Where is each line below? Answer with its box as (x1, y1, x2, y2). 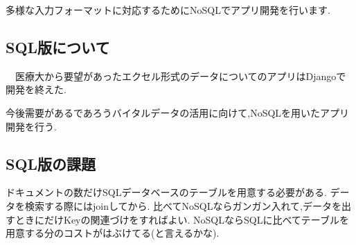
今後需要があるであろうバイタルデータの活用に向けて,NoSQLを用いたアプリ (6, 105, 350, 119)
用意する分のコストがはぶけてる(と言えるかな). (6, 226, 220, 240)
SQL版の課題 (6, 153, 96, 174)
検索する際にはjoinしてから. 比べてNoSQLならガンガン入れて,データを (24, 198, 341, 213)
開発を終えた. (6, 82, 66, 97)
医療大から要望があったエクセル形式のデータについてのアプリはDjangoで (15, 68, 346, 83)
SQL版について (6, 36, 110, 57)
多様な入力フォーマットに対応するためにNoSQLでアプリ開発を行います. (6, 3, 330, 17)
